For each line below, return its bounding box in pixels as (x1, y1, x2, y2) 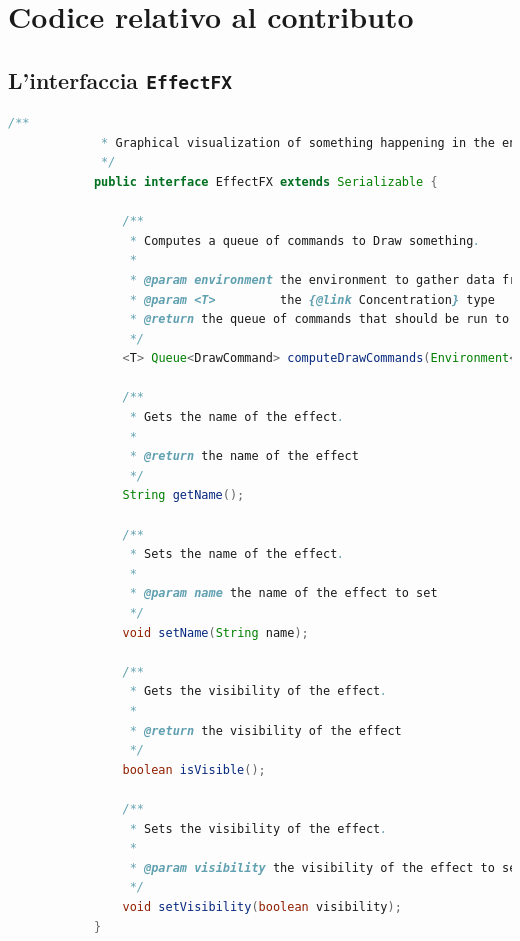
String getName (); (122, 488, 245, 503)
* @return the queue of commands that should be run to (129, 312, 510, 327)
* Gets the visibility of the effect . (129, 684, 388, 699)
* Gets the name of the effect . (129, 410, 345, 425)
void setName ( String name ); (122, 625, 309, 640)
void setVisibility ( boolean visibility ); (122, 899, 402, 914)
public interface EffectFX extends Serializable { (93, 174, 438, 189)
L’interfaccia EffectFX (8, 64, 233, 95)
